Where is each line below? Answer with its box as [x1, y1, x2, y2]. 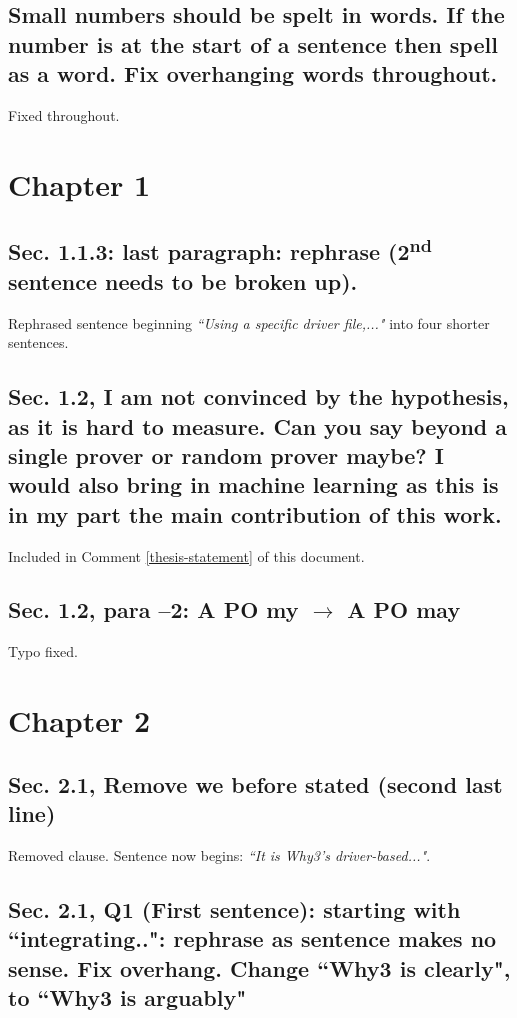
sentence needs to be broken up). [8, 265, 358, 296]
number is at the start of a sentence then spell [8, 28, 498, 59]
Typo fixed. [8, 641, 79, 662]
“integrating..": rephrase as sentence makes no [8, 923, 497, 954]
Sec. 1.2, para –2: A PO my [8, 594, 299, 625]
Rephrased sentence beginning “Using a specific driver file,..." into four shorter [8, 312, 490, 333]
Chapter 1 [8, 163, 151, 204]
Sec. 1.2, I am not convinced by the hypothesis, [8, 381, 509, 412]
